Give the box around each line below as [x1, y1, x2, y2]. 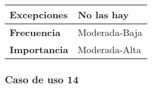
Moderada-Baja [77, 25, 142, 39]
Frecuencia [10, 25, 61, 39]
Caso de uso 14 [5, 71, 79, 86]
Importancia [10, 43, 69, 56]
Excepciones [10, 8, 68, 21]
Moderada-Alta [77, 43, 141, 56]
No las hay [77, 8, 129, 21]
